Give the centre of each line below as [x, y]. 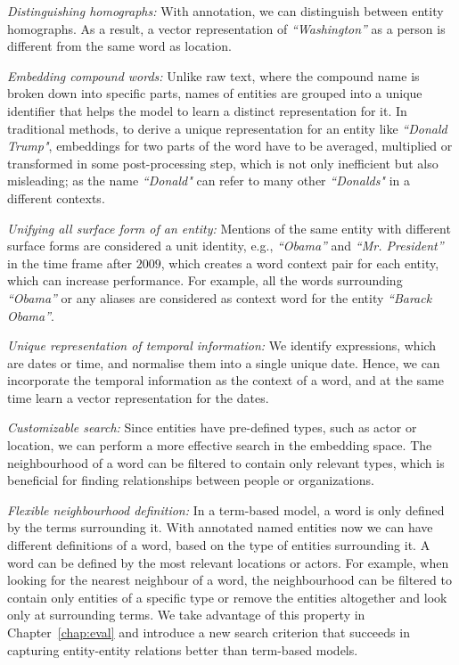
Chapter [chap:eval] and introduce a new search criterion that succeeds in [209, 632]
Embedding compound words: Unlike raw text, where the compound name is [213, 75]
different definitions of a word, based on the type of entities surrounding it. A [219, 545]
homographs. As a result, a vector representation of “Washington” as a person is [226, 28]
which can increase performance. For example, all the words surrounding [205, 280]
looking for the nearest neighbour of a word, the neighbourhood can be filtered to [229, 580]
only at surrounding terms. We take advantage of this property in [186, 615]
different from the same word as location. [119, 46]
